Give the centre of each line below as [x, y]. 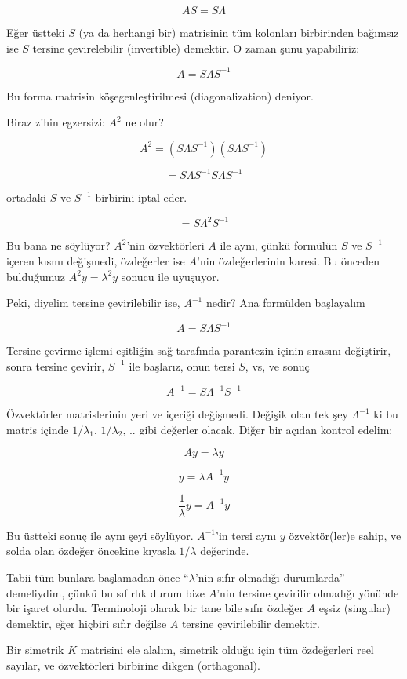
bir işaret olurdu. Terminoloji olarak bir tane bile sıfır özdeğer [155, 608]
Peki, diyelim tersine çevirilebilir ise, [93, 303]
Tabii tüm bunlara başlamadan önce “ [98, 577]
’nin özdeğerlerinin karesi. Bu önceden [288, 261]
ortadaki [27, 197]
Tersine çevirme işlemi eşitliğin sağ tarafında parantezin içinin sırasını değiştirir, [199, 350]
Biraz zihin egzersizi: [56, 122]
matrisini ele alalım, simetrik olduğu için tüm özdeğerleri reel [227, 650]
